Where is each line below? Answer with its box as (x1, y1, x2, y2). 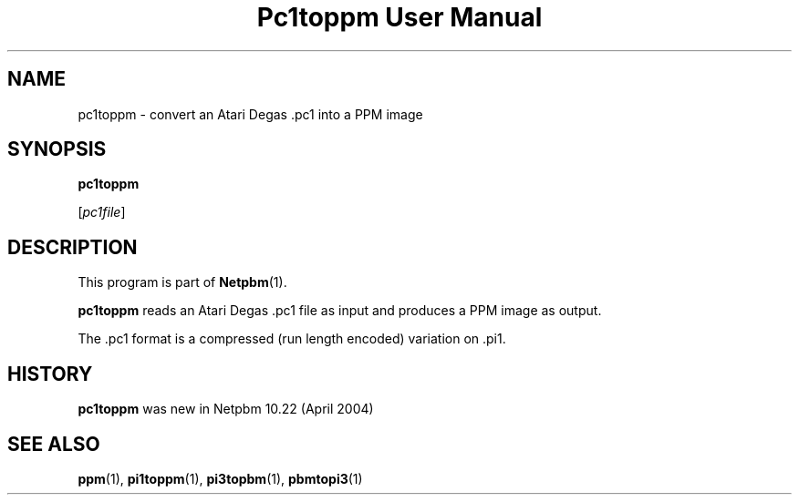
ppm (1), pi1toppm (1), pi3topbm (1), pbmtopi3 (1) (78, 470, 363, 487)
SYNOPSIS (7, 138, 107, 161)
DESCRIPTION (7, 235, 138, 259)
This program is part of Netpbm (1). (78, 274, 287, 291)
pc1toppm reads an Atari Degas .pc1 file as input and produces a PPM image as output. (78, 302, 602, 319)
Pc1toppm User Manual (256, 2, 543, 33)
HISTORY (7, 362, 93, 385)
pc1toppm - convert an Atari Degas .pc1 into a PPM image (78, 106, 423, 122)
